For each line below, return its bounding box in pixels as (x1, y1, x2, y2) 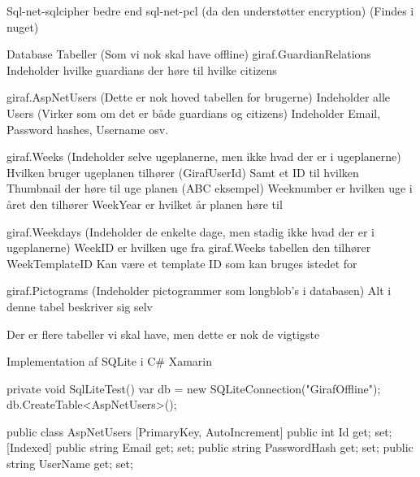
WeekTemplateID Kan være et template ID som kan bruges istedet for (6, 254, 357, 271)
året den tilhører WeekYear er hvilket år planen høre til (6, 195, 283, 212)
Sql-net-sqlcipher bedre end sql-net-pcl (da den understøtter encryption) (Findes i (6, 2, 414, 19)
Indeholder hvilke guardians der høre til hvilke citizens (6, 61, 277, 78)
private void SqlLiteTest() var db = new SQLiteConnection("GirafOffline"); (6, 379, 381, 397)
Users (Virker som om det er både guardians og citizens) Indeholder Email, (6, 104, 381, 121)
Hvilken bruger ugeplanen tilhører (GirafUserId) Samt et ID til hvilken (6, 163, 359, 180)
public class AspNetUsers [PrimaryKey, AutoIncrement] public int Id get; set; (6, 423, 392, 440)
